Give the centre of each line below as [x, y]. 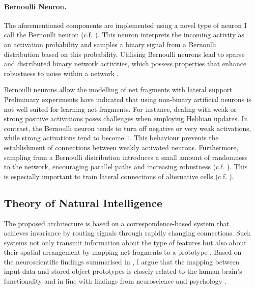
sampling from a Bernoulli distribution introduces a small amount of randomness [126, 157]
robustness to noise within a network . [61, 73]
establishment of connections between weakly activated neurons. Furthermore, [121, 147]
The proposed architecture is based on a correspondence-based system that [117, 223]
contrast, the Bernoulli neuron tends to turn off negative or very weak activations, [127, 128]
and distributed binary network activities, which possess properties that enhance [125, 64]
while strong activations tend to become [64, 138]
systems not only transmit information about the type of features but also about [125, 242]
